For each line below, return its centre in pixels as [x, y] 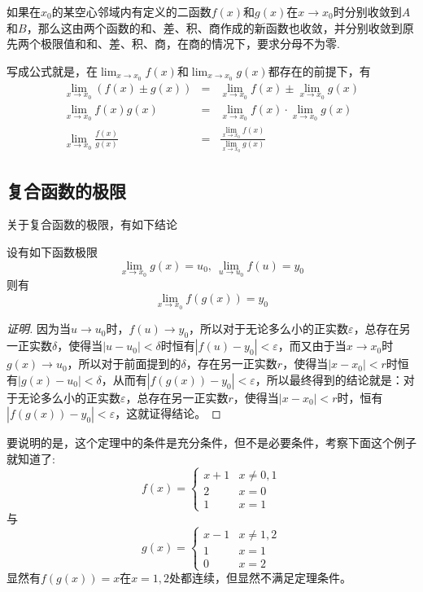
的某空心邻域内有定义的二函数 [131, 11]
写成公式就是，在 [52, 70]
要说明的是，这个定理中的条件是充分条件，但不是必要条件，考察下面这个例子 [211, 443]
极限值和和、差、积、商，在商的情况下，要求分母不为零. [190, 44]
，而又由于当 [312, 346]
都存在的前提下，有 [319, 70]
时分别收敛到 [367, 11]
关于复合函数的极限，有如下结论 [92, 224]
